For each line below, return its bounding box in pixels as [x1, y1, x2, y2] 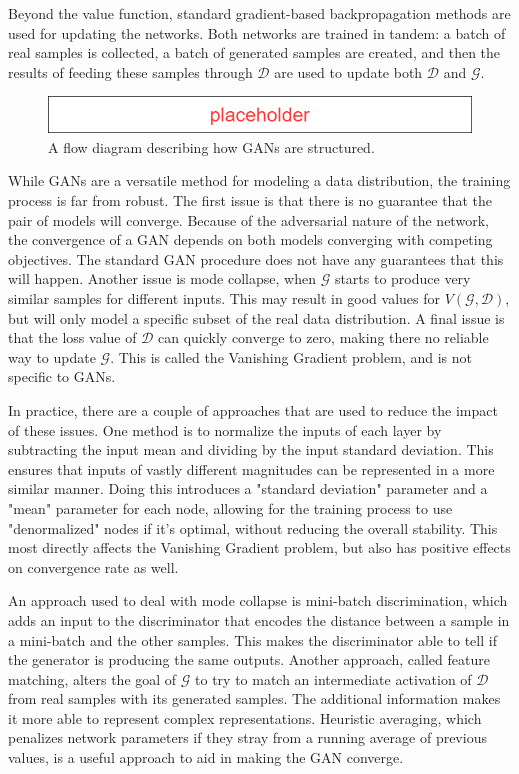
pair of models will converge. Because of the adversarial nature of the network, [8, 209, 489, 230]
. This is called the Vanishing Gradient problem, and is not [110, 346, 472, 367]
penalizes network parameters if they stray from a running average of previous [8, 727, 487, 748]
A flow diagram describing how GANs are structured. [48, 136, 375, 157]
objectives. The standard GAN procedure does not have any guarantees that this [8, 248, 504, 269]
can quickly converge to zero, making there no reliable [158, 327, 489, 348]
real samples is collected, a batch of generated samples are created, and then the [8, 42, 501, 63]
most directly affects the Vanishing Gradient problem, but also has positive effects [8, 537, 511, 558]
